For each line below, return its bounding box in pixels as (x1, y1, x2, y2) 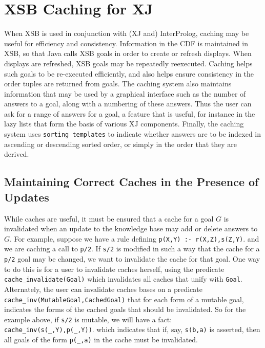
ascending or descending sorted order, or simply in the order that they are (4, 138, 237, 149)
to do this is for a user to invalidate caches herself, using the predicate (4, 263, 225, 274)
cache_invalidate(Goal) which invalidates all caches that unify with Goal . (4, 273, 242, 284)
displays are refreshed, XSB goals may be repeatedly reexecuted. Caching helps (4, 58, 253, 68)
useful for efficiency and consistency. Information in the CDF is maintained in (4, 38, 249, 48)
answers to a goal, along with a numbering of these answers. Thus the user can (4, 98, 252, 109)
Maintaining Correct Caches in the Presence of (4, 174, 259, 190)
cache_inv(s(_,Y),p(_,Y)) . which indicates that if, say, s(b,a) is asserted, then (4, 324, 260, 335)
